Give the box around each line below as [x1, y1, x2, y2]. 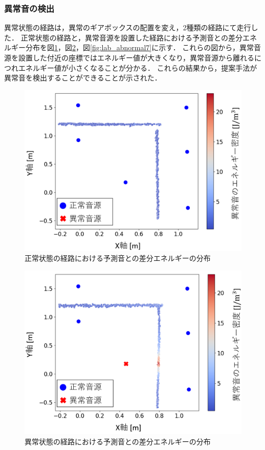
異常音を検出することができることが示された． [4, 72, 162, 83]
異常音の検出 [4, 2, 55, 14]
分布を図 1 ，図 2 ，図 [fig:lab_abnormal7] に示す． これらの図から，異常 [25, 42, 254, 53]
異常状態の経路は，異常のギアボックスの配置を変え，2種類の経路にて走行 [4, 22, 251, 33]
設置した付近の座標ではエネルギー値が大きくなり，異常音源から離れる [18, 52, 255, 63]
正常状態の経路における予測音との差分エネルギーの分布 [25, 253, 211, 263]
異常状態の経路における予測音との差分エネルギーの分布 [25, 436, 211, 446]
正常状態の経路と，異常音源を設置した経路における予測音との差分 [20, 32, 242, 43]
